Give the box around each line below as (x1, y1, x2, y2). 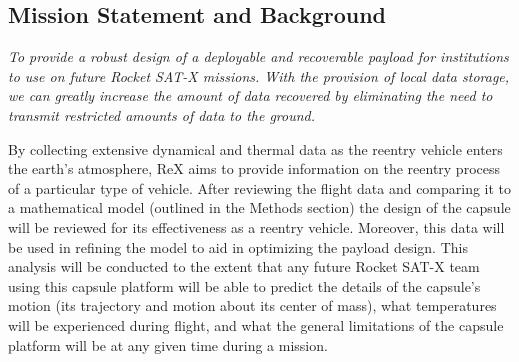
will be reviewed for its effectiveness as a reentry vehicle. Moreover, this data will (8, 216, 505, 237)
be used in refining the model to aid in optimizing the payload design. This (8, 236, 468, 257)
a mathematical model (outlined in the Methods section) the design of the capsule (8, 197, 511, 218)
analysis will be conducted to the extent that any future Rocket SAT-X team (8, 256, 480, 277)
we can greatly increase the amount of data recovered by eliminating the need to (8, 85, 493, 106)
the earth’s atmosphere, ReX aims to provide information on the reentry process (8, 158, 500, 179)
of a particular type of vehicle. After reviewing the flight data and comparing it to (8, 177, 512, 198)
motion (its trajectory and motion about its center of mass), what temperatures (8, 295, 497, 316)
